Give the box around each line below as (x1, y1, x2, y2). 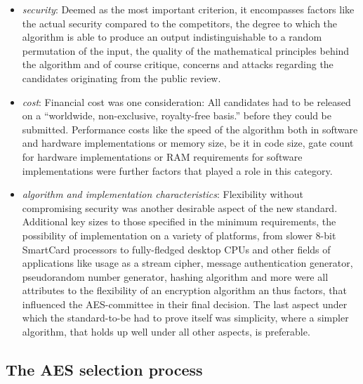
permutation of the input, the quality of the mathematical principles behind (22, 43, 350, 58)
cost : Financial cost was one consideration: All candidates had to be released (22, 94, 351, 109)
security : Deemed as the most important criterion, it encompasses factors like (22, 2, 355, 16)
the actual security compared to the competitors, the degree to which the (22, 15, 338, 30)
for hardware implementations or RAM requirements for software (22, 149, 303, 164)
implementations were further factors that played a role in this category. (22, 163, 333, 178)
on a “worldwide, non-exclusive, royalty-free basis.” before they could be (22, 108, 332, 123)
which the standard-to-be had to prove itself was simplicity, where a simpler (22, 310, 349, 325)
